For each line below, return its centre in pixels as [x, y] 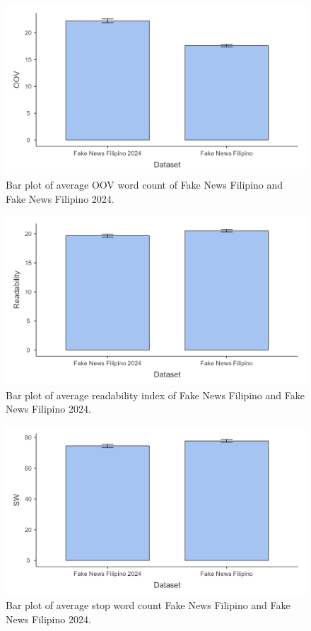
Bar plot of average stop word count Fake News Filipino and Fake [148, 605]
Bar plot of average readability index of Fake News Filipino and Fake [155, 395]
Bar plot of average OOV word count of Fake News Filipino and [144, 185]
